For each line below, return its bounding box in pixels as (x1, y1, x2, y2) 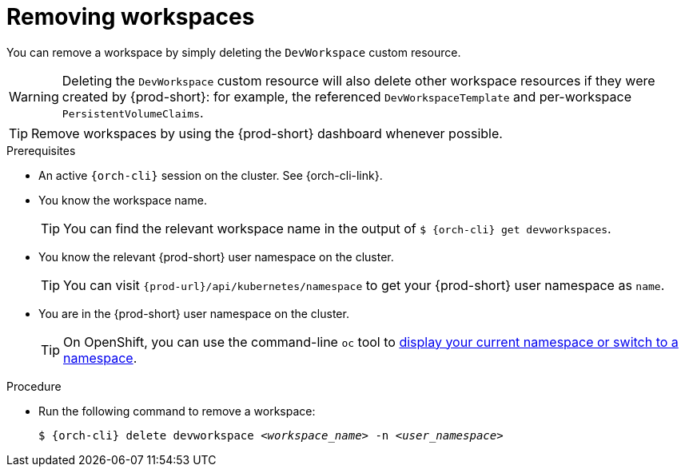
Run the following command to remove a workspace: (38, 403, 316, 418)
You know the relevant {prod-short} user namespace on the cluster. (38, 249, 394, 264)
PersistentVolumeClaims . (62, 104, 204, 121)
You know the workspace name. (38, 193, 207, 207)
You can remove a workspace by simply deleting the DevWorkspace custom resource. (6, 45, 461, 59)
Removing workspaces (6, 3, 255, 30)
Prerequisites (6, 143, 76, 157)
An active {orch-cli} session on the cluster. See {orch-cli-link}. (38, 168, 383, 182)
